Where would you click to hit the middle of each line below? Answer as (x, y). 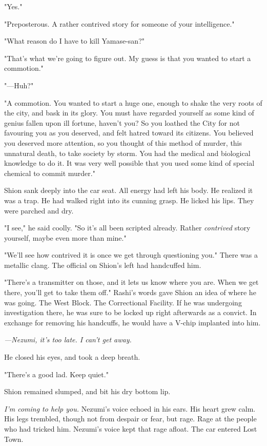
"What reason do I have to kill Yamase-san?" (74, 41)
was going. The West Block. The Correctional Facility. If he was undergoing (123, 302)
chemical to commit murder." (50, 173)
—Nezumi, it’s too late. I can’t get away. (68, 340)
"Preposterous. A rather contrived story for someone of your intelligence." (119, 23)
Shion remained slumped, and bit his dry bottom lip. (87, 391)
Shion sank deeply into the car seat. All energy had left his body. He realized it (129, 190)
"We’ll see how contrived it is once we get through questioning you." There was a (131, 255)
